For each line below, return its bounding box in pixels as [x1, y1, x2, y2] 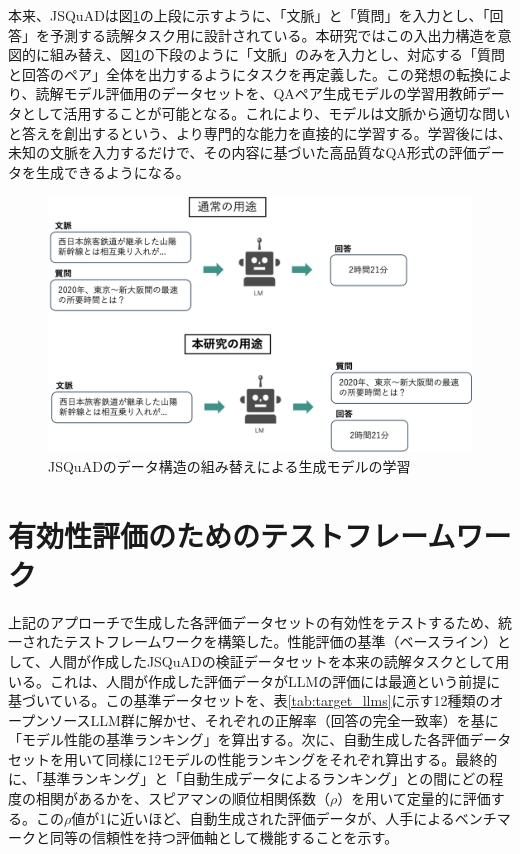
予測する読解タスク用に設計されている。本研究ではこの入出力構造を [49, 24, 498, 45]
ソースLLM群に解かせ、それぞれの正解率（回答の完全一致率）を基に [49, 709, 499, 730]
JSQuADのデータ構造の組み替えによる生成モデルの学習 [48, 455, 411, 476]
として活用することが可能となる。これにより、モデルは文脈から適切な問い [21, 102, 511, 123]
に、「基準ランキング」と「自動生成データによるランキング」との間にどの [8, 768, 490, 789]
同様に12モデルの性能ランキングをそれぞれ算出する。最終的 [105, 748, 498, 769]
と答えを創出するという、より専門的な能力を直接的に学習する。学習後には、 [8, 122, 512, 143]
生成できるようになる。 [35, 161, 190, 182]
